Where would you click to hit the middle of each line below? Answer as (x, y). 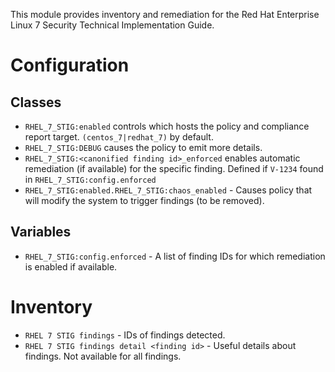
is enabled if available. (71, 266)
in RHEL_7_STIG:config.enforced (90, 179)
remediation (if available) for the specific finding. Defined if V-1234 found (174, 168)
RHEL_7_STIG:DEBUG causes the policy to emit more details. (143, 147)
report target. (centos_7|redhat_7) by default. (119, 137)
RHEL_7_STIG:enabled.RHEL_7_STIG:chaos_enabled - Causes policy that (168, 190)
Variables (41, 232)
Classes (36, 102)
